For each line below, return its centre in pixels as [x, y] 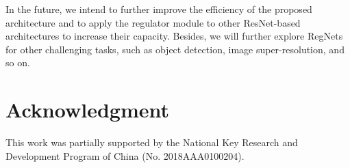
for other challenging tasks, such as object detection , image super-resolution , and [175, 49]
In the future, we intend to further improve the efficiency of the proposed [159, 9]
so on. [18, 62]
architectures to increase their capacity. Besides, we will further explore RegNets [174, 36]
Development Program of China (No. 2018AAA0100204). [125, 155]
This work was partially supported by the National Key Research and [152, 142]
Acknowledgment [87, 110]
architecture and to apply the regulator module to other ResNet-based [153, 22]
